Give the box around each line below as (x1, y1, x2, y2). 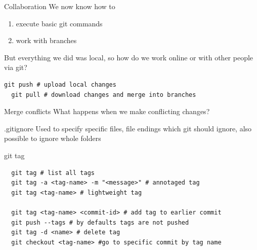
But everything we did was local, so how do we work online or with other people (4, 52, 253, 62)
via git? (4, 62, 27, 73)
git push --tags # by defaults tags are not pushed (11, 219, 189, 226)
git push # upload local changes (4, 81, 116, 88)
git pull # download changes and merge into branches (11, 91, 196, 98)
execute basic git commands (16, 18, 103, 28)
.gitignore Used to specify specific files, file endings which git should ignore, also (4, 123, 252, 133)
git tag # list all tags (11, 169, 95, 176)
